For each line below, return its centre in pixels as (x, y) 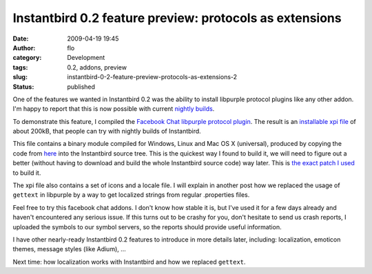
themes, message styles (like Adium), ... (70, 249)
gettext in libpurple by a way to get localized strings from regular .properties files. (131, 195)
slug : (20, 77)
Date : (21, 39)
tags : (20, 67)
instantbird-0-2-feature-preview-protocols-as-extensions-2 (152, 77)
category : (27, 58)
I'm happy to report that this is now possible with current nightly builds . (114, 109)
